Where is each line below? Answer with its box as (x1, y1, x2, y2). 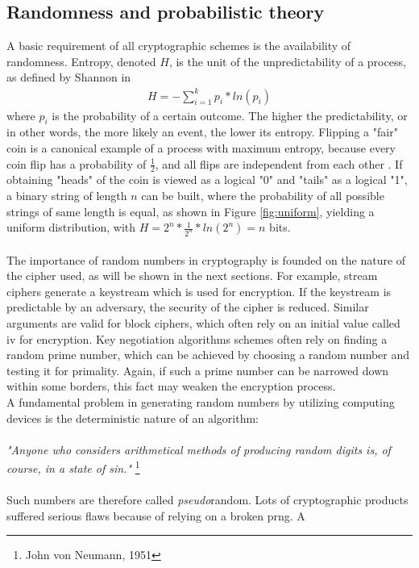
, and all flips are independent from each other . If (155, 155, 403, 172)
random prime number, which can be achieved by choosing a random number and (6, 346, 410, 363)
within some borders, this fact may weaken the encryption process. (6, 378, 336, 395)
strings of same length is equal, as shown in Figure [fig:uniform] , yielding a (6, 203, 375, 219)
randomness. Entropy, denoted (6, 52, 156, 69)
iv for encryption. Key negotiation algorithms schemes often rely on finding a (6, 330, 388, 347)
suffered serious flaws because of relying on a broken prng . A (6, 507, 305, 524)
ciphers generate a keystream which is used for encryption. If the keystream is (6, 282, 392, 299)
